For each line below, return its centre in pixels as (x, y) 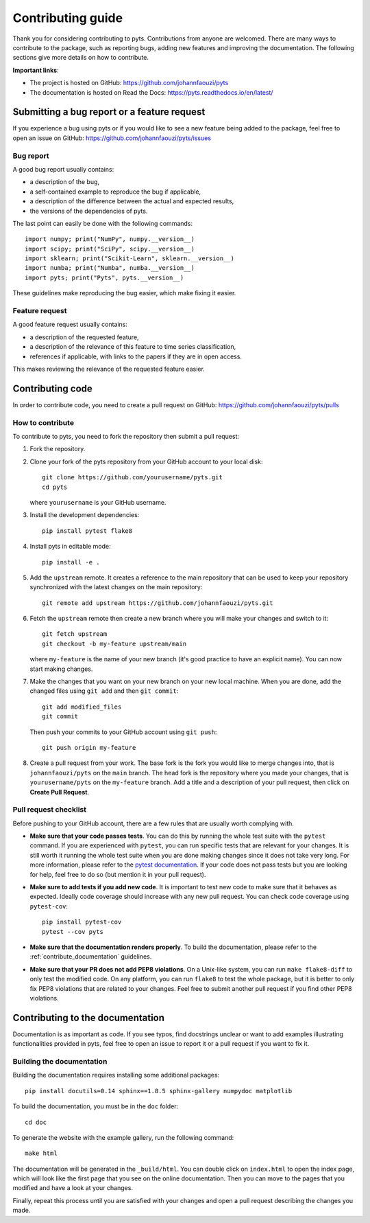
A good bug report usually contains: (63, 169)
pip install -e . (71, 562)
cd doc (36, 1122)
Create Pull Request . (59, 792)
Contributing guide (68, 18)
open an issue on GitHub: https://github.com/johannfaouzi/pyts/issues (112, 138)
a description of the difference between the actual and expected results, (132, 201)
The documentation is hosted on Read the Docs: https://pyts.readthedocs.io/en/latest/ (151, 92)
